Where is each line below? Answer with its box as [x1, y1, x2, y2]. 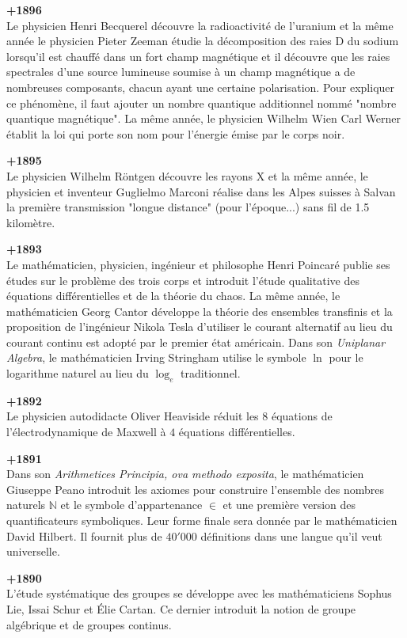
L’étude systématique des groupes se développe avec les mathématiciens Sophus [6, 585, 392, 602]
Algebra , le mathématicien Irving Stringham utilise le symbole [6, 349, 306, 366]
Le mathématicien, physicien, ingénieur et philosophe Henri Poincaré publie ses [6, 256, 390, 272]
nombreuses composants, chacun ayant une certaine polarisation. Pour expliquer [6, 78, 395, 95]
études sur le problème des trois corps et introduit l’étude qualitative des [6, 272, 359, 288]
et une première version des [223, 496, 356, 513]
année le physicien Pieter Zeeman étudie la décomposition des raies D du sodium [6, 32, 399, 49]
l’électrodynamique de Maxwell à [6, 423, 166, 440]
